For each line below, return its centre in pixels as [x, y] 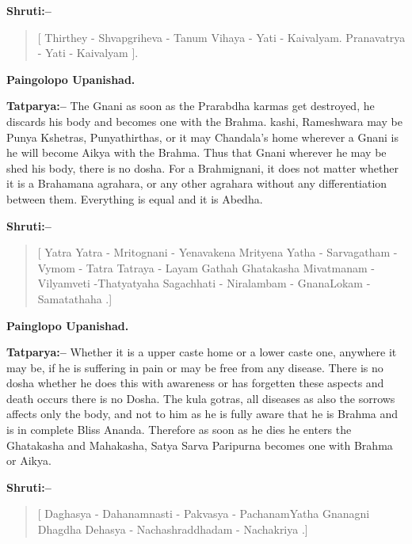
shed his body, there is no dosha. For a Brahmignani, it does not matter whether [202, 167]
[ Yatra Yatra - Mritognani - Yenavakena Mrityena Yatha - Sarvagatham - [217, 252]
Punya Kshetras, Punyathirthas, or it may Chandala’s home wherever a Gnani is [202, 137]
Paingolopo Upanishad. [71, 79]
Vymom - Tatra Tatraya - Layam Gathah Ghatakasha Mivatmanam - [206, 267]
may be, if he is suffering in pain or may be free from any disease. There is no [195, 367]
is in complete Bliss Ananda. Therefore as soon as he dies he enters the [179, 430]
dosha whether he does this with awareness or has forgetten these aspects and [195, 383]
